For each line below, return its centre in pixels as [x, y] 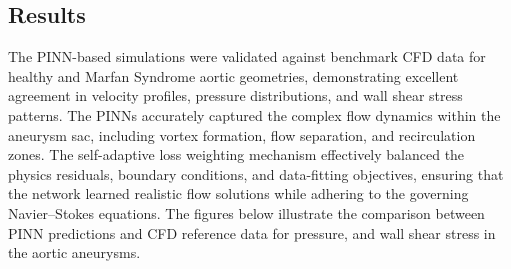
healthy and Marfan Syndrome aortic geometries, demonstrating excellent [233, 75]
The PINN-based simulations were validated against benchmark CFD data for [247, 56]
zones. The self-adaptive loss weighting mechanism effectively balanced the [236, 154]
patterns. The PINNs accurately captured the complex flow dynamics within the [254, 114]
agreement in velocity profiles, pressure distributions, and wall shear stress [235, 95]
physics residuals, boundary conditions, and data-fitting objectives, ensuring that [256, 173]
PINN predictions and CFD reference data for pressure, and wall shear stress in [252, 232]
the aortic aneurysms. [74, 252]
